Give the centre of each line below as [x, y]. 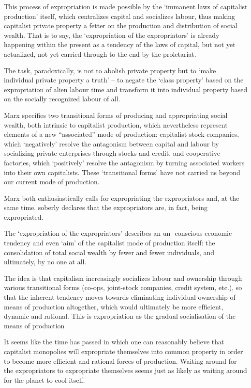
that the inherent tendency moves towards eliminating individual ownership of [120, 297]
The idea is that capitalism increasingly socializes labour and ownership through [123, 278]
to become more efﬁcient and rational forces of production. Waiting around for [120, 361]
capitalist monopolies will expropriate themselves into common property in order [124, 351]
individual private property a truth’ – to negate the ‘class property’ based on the [124, 80]
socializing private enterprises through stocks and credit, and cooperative [112, 153]
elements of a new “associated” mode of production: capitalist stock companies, [122, 134]
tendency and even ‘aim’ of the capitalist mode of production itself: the [110, 243]
